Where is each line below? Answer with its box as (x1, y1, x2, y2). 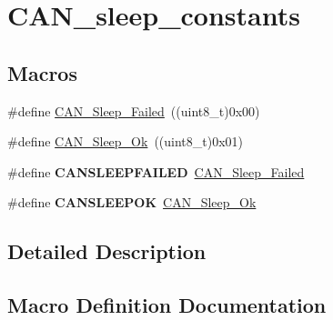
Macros (7, 58, 77, 86)
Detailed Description (7, 237, 207, 265)
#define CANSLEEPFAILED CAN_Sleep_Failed (7, 162, 305, 181)
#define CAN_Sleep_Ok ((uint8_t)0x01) (7, 132, 244, 151)
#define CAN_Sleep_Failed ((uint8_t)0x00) (7, 101, 260, 120)
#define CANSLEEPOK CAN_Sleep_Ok (7, 193, 257, 212)
